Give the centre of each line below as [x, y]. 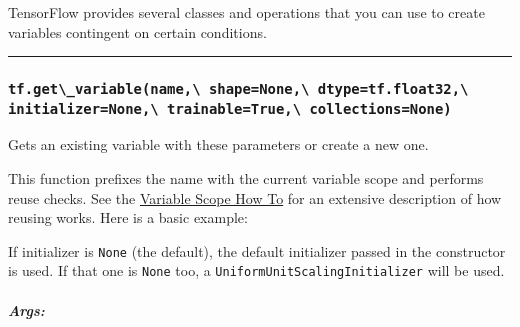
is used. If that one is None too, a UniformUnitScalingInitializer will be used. [256, 270]
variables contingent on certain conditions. [137, 31]
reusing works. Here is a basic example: [128, 217]
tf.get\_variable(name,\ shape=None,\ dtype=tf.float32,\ [238, 89]
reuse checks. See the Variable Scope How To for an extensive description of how [255, 197]
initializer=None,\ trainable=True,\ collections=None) [230, 108]
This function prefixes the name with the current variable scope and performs [246, 178]
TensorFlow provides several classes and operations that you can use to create [246, 12]
